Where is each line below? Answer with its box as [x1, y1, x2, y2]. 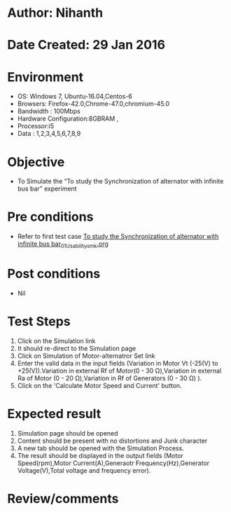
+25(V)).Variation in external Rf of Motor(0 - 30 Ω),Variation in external [17, 366, 222, 375]
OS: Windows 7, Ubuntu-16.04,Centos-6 [17, 92, 133, 101]
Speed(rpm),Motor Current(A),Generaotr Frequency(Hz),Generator [17, 459, 210, 467]
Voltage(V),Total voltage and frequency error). [17, 466, 151, 474]
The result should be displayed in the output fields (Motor [17, 451, 183, 459]
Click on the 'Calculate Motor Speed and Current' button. [17, 381, 182, 389]
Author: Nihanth [7, 5, 104, 21]
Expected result [7, 406, 101, 422]
